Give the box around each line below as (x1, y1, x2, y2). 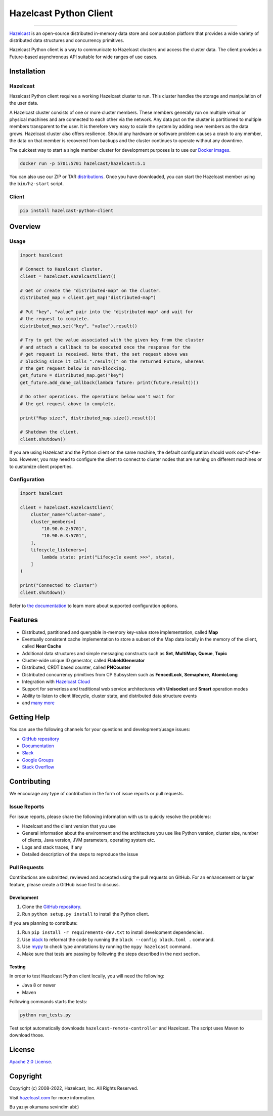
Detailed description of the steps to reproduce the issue (22, 851, 139, 857)
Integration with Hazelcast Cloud (22, 678, 90, 685)
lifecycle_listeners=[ (30, 547, 87, 553)
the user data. (9, 100, 38, 106)
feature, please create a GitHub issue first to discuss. (9, 881, 120, 887)
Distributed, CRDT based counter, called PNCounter (22, 664, 131, 670)
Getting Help (9, 713, 50, 722)
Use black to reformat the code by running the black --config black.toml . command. (22, 936, 215, 942)
